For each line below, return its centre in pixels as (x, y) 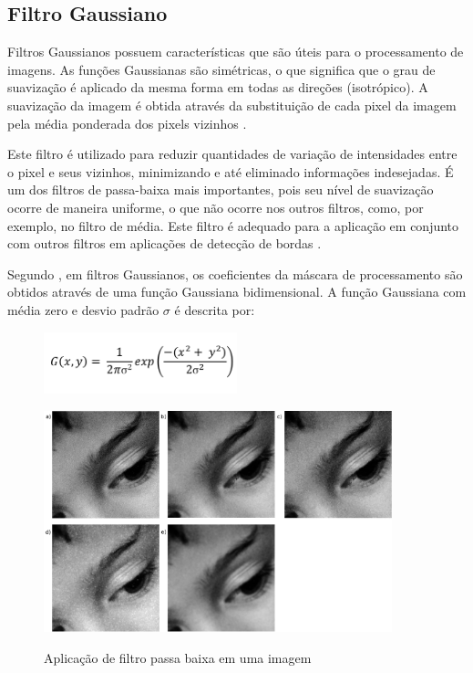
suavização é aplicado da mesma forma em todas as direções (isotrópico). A (218, 87)
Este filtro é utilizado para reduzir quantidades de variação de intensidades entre (232, 154)
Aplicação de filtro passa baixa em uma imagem (178, 657)
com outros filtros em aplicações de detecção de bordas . (165, 243)
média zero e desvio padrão (83, 309)
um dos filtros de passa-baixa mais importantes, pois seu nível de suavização (221, 189)
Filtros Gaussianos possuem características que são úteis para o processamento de (236, 52)
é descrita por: (215, 309)
